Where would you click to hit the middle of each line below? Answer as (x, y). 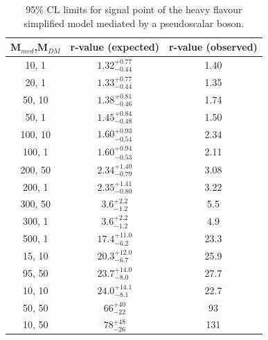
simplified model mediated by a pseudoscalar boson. (134, 23)
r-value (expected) (115, 47)
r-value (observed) (213, 47)
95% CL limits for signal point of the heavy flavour (134, 9)
